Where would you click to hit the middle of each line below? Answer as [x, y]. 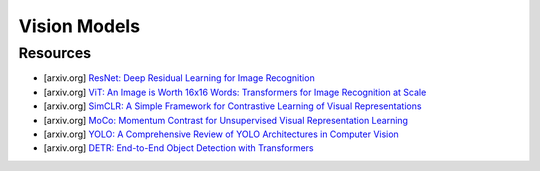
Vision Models [79, 26]
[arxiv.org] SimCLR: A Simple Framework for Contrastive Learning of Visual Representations [232, 106]
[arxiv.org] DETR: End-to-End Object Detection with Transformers [178, 148]
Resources [55, 53]
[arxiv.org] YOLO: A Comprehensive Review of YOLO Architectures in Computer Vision [221, 134]
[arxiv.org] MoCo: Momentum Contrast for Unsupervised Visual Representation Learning [226, 120]
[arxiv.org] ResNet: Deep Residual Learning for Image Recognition [179, 78]
